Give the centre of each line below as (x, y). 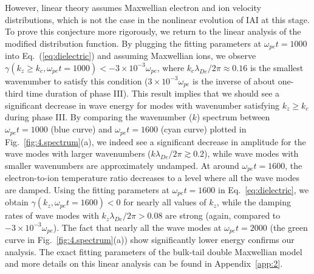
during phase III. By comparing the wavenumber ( (99, 117)
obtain (17, 202)
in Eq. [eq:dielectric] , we (264, 189)
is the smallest (277, 67)
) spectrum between (233, 117)
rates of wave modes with (52, 215)
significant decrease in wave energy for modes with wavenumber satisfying (142, 105)
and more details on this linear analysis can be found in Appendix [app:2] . (144, 263)
